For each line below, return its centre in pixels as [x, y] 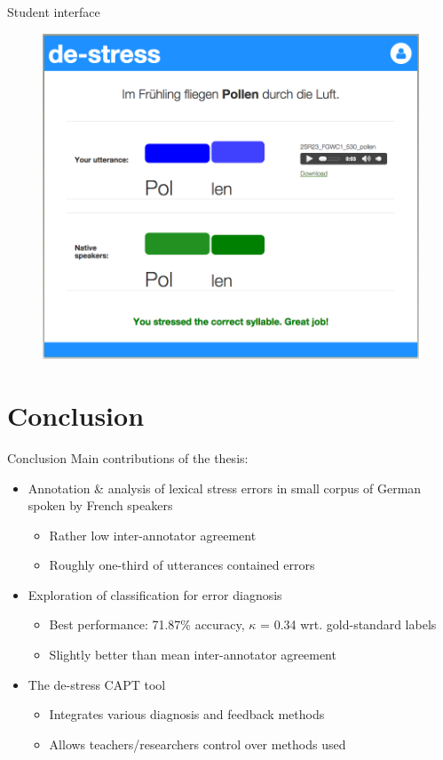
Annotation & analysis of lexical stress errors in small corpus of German [225, 488]
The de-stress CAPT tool [97, 684]
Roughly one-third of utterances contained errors [182, 565]
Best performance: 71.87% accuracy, [147, 624]
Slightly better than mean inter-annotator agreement [193, 655]
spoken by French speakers [100, 505]
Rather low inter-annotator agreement [153, 535]
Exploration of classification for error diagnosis [155, 594]
